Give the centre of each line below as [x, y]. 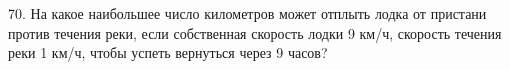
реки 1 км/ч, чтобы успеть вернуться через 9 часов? [168, 52]
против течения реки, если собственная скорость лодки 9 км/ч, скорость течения [255, 32]
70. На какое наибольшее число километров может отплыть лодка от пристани [247, 13]
